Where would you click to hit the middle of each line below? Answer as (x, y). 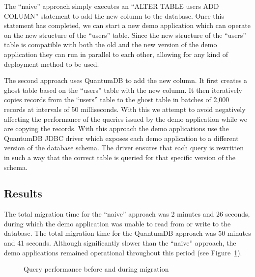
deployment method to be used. (52, 64)
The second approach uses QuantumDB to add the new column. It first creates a (126, 80)
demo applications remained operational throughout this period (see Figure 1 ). (123, 252)
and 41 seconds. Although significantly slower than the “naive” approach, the (120, 243)
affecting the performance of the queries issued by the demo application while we (126, 119)
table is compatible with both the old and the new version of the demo (111, 44)
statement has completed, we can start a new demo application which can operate (127, 25)
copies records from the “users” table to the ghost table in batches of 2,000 (117, 99)
